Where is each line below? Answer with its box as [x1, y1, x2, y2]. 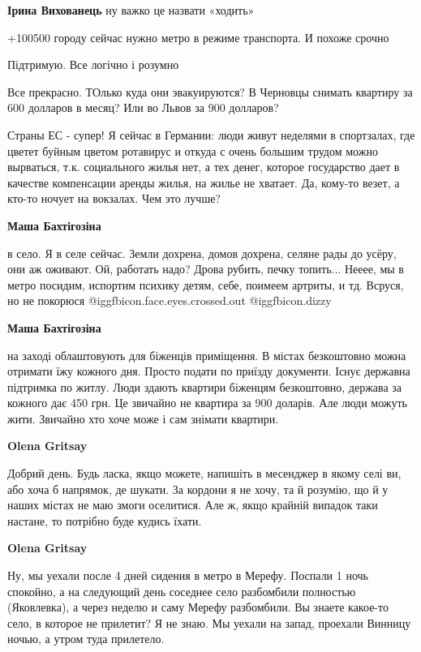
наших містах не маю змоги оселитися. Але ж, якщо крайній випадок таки [7, 496, 378, 513]
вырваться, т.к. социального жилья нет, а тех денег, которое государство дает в [7, 158, 400, 175]
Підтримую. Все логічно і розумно [7, 56, 179, 73]
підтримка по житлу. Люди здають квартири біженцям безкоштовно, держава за [7, 378, 402, 395]
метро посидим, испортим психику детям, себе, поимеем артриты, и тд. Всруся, [7, 276, 404, 293]
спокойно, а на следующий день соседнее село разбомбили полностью [7, 582, 356, 599]
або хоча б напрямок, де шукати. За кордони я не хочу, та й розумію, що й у [7, 480, 389, 497]
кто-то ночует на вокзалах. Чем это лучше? [7, 190, 221, 207]
